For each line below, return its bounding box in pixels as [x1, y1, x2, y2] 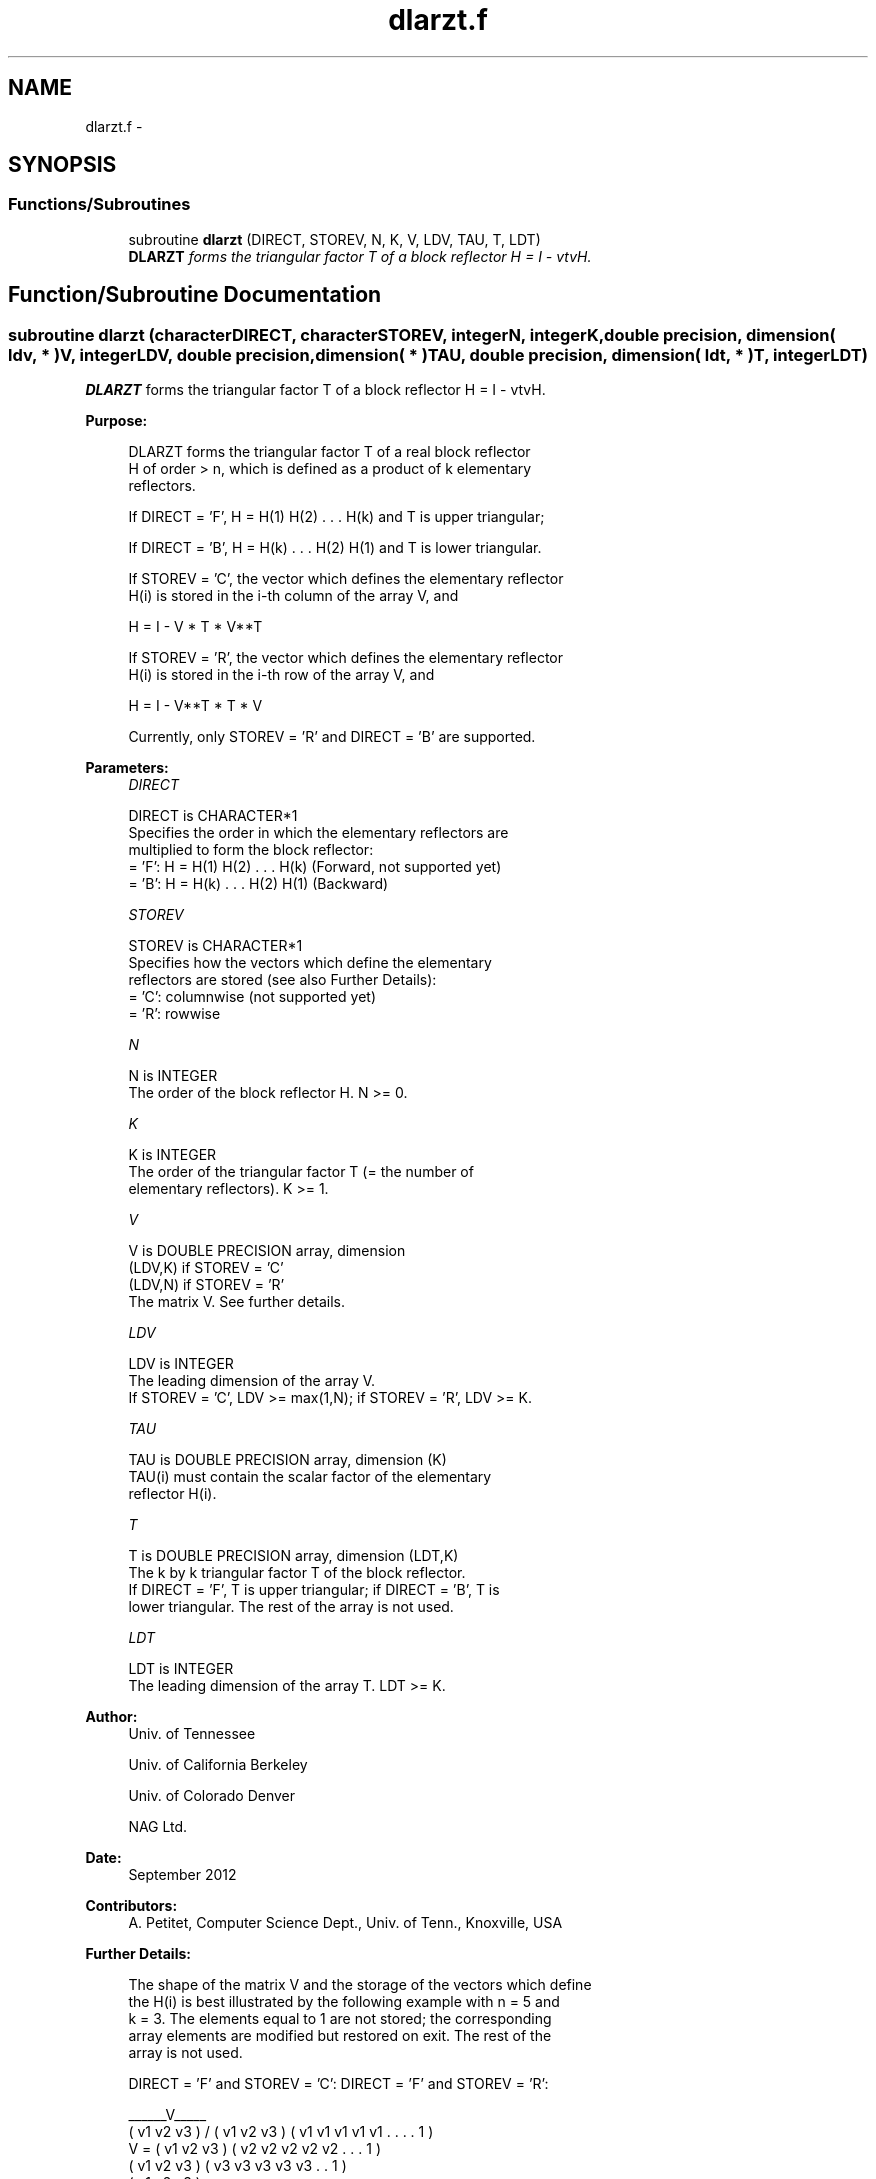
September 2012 [128, 1866, 237, 1884]
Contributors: [85, 1897, 178, 1915]
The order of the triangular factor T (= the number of [128, 1163, 474, 1181]
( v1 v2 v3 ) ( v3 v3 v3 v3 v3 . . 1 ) [128, 2157, 347, 2175]
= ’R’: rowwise [128, 1005, 221, 1023]
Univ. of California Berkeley [128, 1756, 308, 1774]
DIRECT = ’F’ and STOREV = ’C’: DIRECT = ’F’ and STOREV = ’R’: [128, 2075, 549, 2093]
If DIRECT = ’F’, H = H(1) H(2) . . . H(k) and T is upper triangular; [128, 508, 545, 526]
